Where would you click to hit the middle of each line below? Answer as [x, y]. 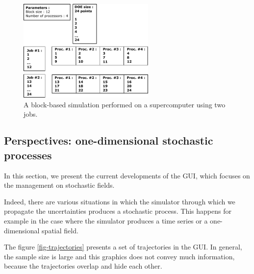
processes [28, 155]
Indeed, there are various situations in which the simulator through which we [120, 201]
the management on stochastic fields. [59, 185]
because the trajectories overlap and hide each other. [83, 266]
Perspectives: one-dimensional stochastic [109, 140]
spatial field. [60, 230]
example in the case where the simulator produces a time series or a [106, 220]
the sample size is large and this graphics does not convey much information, [119, 256]
